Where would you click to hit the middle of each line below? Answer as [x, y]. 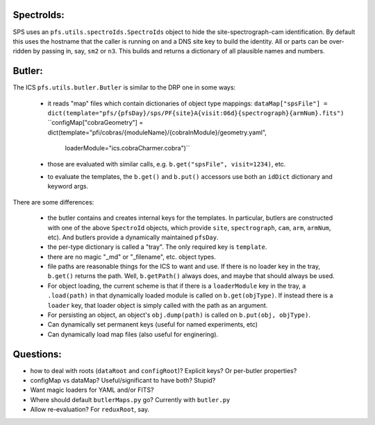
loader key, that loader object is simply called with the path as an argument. [158, 305]
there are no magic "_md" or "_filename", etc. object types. [132, 257]
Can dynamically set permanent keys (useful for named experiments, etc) [153, 324]
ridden [22, 51]
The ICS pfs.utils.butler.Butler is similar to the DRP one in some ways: [124, 87]
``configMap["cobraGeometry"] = [95, 123]
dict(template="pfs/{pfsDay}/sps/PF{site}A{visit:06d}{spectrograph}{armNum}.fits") [196, 113]
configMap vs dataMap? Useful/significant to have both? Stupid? [123, 381]
